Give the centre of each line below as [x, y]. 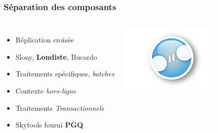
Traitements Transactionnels [60, 107]
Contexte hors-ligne [46, 91]
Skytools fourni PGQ [49, 125]
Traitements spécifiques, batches [65, 74]
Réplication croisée [45, 40]
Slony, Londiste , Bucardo [56, 56]
